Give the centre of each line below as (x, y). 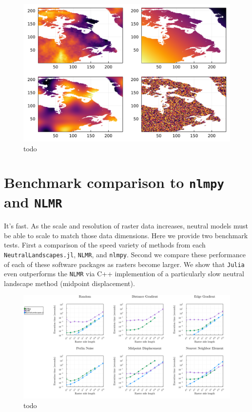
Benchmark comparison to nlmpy (114, 182)
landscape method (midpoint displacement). (69, 283)
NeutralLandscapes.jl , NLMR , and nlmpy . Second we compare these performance (125, 254)
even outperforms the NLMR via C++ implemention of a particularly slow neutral (124, 274)
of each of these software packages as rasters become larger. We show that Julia (124, 264)
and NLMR (33, 202)
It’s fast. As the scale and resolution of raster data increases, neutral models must (126, 226)
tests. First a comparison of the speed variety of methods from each (105, 245)
